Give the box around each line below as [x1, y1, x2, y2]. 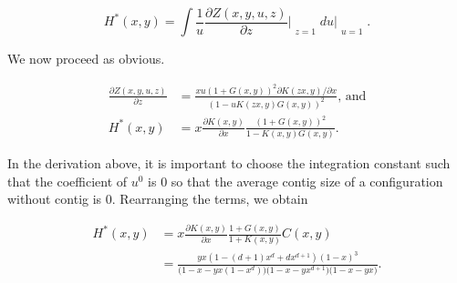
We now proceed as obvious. [7, 49, 165, 68]
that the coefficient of [7, 171, 128, 190]
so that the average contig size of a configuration [171, 171, 443, 190]
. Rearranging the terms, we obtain [111, 189, 308, 208]
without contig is [7, 189, 102, 208]
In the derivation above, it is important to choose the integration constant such [7, 154, 451, 173]
